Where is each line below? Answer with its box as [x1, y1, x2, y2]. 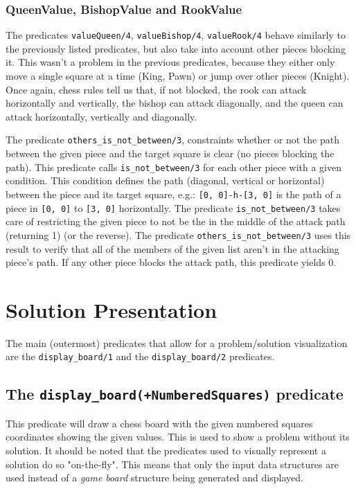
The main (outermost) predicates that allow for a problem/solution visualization [6, 335, 348, 350]
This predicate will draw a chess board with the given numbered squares [6, 416, 313, 430]
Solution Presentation [6, 295, 217, 323]
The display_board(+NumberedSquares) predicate [6, 383, 344, 404]
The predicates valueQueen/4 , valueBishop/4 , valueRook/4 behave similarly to [6, 28, 346, 42]
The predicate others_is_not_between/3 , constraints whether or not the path [6, 132, 339, 147]
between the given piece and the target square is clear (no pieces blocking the [6, 146, 335, 161]
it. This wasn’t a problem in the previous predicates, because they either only [6, 55, 335, 69]
